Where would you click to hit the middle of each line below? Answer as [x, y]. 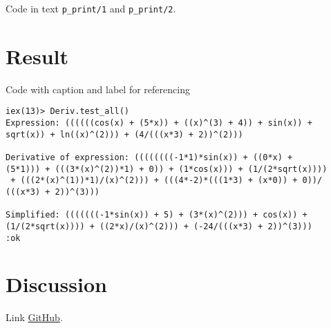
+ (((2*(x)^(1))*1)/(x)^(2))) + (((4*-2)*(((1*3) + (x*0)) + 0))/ [167, 181]
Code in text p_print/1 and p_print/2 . [91, 8]
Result [37, 56]
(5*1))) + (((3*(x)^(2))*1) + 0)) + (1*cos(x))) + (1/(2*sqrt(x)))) [167, 169]
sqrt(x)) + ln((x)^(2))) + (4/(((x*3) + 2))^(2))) [124, 134]
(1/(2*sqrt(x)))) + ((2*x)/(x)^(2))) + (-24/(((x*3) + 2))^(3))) [159, 226]
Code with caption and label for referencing [98, 89]
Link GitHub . [34, 317]
